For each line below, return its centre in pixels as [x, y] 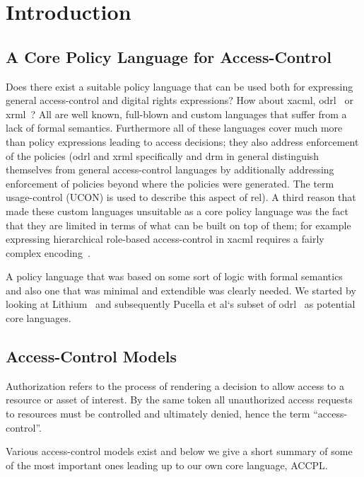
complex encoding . [48, 252]
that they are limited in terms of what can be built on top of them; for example [178, 225]
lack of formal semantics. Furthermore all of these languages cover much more [174, 128]
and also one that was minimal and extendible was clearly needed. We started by [181, 290]
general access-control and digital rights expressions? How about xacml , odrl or [180, 100]
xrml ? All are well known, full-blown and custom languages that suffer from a [176, 114]
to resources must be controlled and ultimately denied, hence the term [158, 414]
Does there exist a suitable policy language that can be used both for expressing [180, 86]
